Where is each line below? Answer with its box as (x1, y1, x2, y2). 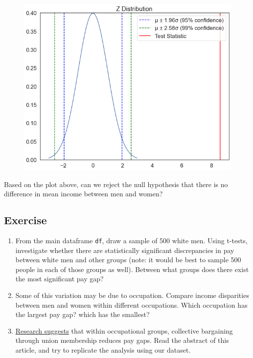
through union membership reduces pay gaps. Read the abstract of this (15, 335, 229, 345)
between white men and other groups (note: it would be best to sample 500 (15, 254, 241, 265)
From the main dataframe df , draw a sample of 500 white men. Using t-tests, (15, 235, 248, 245)
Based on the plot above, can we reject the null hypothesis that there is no (4, 179, 228, 189)
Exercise (4, 212, 47, 228)
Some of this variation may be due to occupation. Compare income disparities (15, 290, 249, 300)
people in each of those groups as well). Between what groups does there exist (15, 264, 249, 274)
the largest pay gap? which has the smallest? (15, 309, 150, 319)
